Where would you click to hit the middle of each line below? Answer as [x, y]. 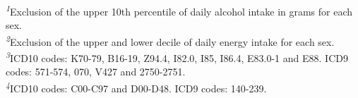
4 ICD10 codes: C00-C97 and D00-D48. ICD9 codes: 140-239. [136, 87]
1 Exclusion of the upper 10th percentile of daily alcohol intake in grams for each [179, 10]
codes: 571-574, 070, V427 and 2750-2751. [96, 72]
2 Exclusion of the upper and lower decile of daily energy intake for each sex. [170, 40]
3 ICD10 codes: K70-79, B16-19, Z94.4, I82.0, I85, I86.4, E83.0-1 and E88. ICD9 [177, 57]
